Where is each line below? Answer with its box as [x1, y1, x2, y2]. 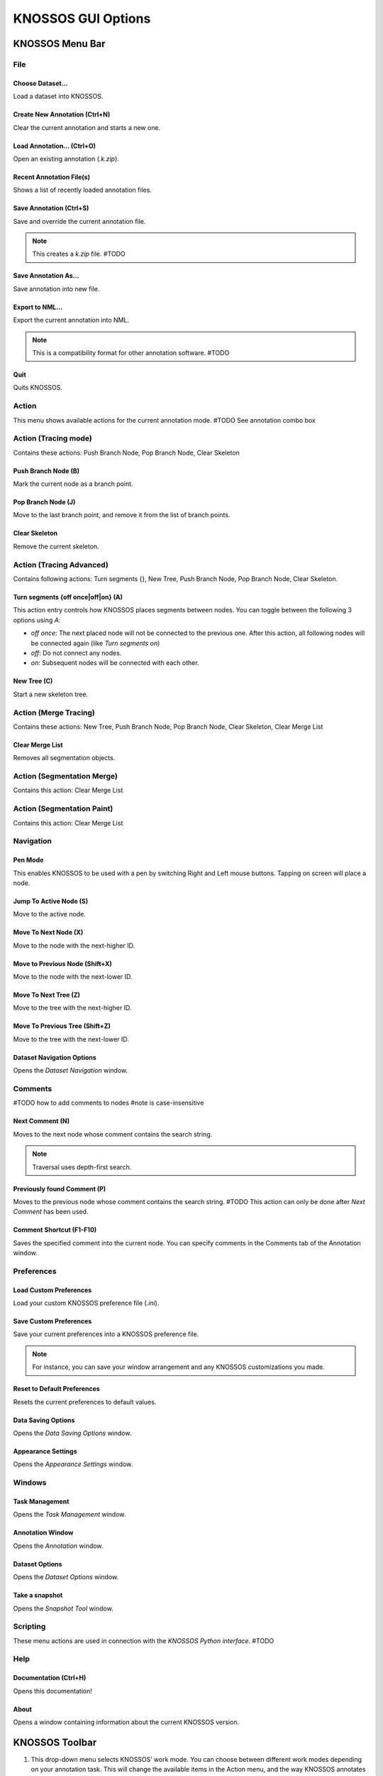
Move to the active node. [13, 910, 87, 919]
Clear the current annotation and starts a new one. [13, 123, 161, 131]
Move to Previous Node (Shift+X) [13, 959, 113, 968]
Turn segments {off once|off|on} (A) [13, 593, 123, 602]
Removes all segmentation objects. [13, 754, 116, 762]
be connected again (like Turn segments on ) [30, 639, 160, 647]
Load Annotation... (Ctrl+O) [13, 141, 96, 150]
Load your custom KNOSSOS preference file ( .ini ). [13, 1299, 160, 1307]
